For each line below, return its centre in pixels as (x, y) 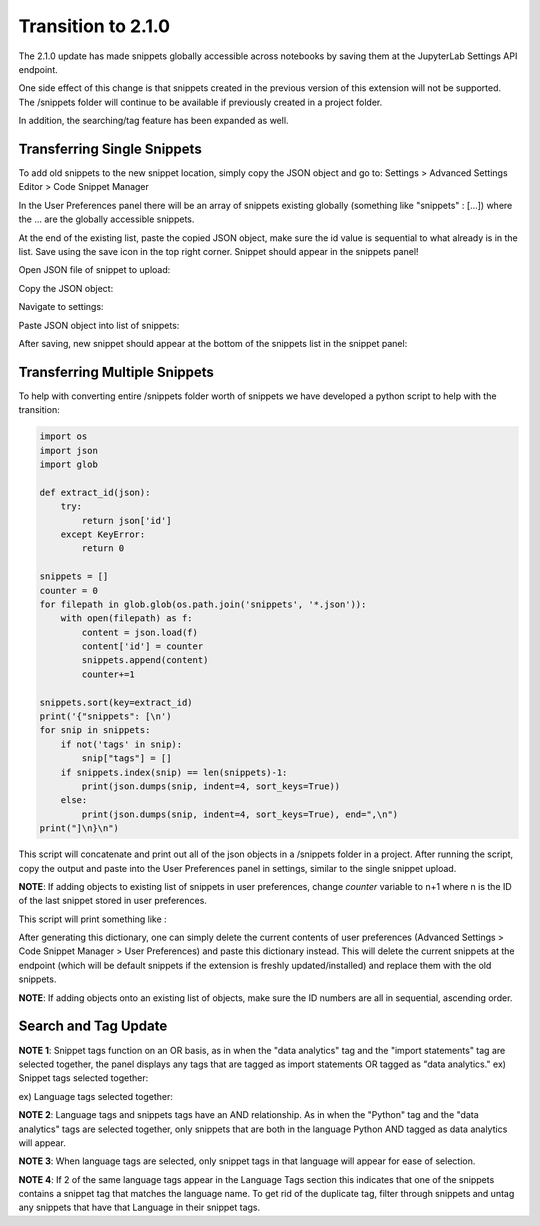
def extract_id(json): (95, 492)
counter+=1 (108, 674)
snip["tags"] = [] (126, 758)
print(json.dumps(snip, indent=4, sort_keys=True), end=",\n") (240, 814)
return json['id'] (126, 520)
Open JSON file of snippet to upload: (94, 270)
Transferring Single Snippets (110, 148)
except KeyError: (103, 534)
